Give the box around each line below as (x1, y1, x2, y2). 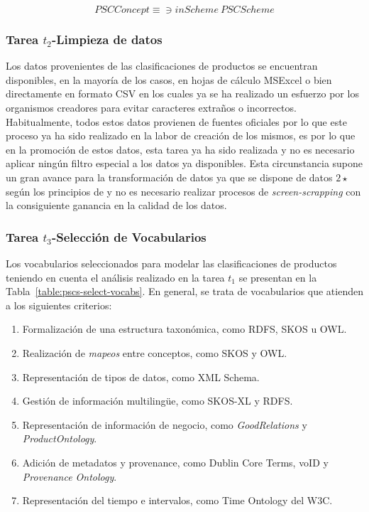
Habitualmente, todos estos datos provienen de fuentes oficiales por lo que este (6, 114, 347, 129)
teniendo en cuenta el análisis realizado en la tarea (6, 270, 225, 284)
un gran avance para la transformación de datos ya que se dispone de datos (6, 169, 333, 184)
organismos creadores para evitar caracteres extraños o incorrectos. (6, 100, 297, 114)
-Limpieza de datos (52, 30, 163, 48)
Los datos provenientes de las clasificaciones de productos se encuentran (6, 58, 318, 73)
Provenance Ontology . (22, 469, 117, 484)
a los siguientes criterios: (6, 297, 112, 312)
